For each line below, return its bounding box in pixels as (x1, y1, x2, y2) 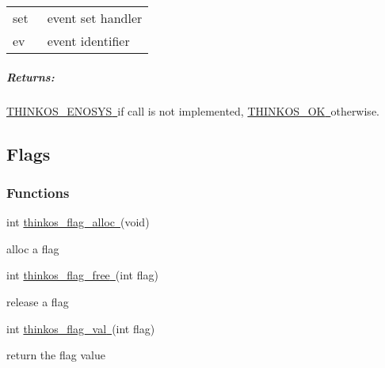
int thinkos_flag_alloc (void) (6, 214, 150, 230)
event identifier (47, 32, 130, 50)
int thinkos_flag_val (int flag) (6, 320, 155, 336)
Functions (6, 182, 70, 202)
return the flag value (6, 347, 105, 363)
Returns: (6, 68, 55, 85)
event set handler (47, 9, 143, 27)
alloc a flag (6, 240, 59, 256)
